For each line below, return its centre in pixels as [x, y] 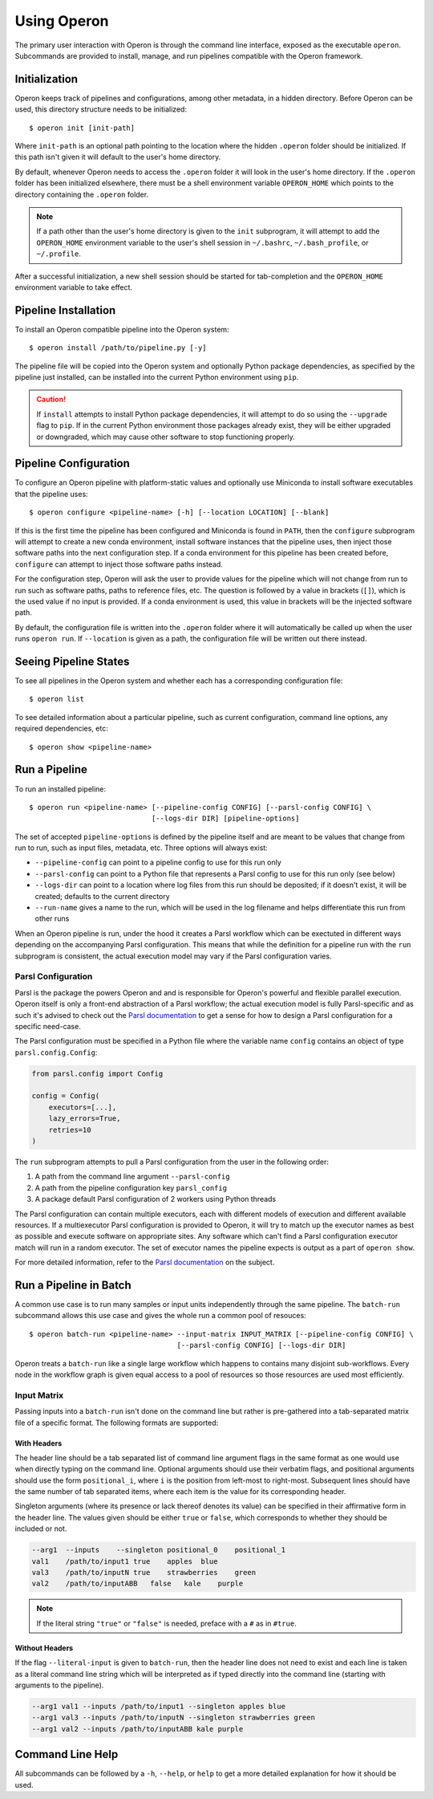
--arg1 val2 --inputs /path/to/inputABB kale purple [138, 1729]
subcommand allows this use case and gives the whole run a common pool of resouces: [160, 1316]
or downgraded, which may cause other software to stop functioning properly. [166, 437]
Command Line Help [67, 1754]
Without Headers [44, 1648]
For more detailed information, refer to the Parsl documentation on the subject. [145, 1262]
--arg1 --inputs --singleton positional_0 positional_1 [159, 1550]
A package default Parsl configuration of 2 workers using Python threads [156, 1199]
